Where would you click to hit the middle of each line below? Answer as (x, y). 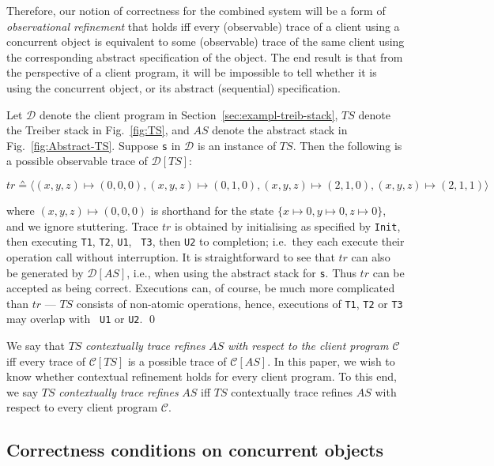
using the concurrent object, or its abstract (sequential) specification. (173, 87)
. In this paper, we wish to (331, 361)
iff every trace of (46, 361)
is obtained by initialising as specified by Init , (288, 225)
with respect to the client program (308, 346)
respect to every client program (82, 407)
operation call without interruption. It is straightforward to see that (171, 256)
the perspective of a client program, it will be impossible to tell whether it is (192, 72)
